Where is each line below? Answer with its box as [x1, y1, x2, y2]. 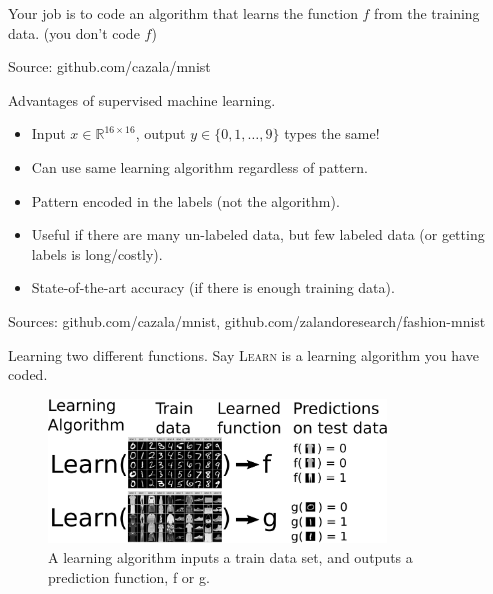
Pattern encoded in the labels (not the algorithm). [31, 190, 340, 211]
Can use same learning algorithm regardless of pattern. [31, 156, 368, 177]
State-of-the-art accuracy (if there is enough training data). [31, 277, 395, 298]
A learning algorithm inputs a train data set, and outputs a [48, 547, 413, 568]
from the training [374, 3, 480, 23]
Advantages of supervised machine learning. [8, 89, 276, 110]
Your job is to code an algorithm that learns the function [8, 3, 358, 23]
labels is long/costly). [31, 243, 163, 264]
